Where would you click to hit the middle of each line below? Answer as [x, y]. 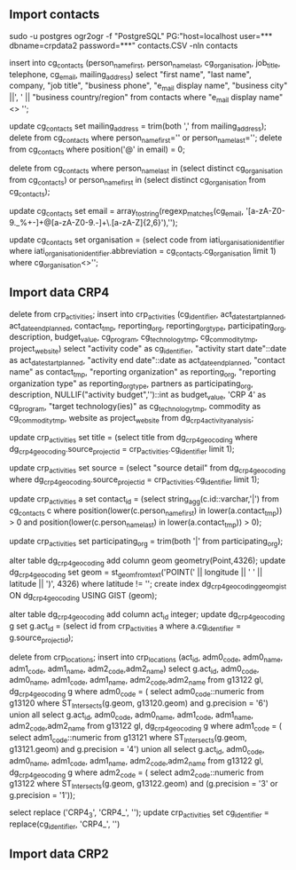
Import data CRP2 [59, 854]
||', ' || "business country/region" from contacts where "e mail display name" [146, 99]
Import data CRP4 [59, 293]
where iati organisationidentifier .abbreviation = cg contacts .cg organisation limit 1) [143, 252]
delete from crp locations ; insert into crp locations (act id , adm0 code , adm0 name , [146, 658]
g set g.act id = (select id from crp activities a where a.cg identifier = [125, 627]
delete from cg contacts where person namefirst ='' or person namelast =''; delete [146, 138]
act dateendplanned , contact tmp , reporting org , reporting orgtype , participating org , [148, 326]
